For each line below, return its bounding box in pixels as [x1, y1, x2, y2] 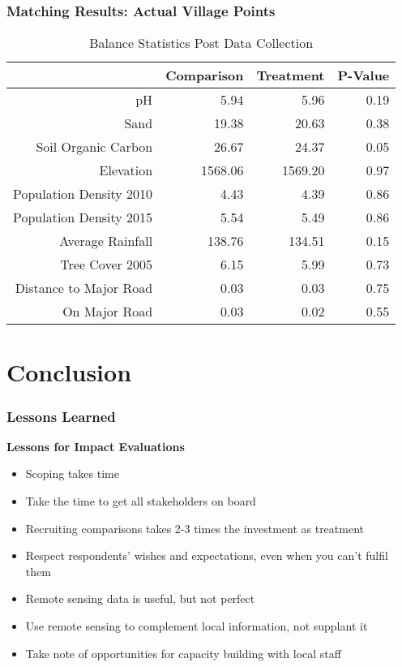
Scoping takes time [25, 465, 119, 482]
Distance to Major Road [15, 278, 153, 298]
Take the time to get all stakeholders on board [25, 493, 256, 509]
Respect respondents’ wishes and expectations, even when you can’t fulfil [25, 547, 388, 564]
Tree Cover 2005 [60, 255, 153, 274]
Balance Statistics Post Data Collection [89, 33, 314, 53]
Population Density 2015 [13, 208, 153, 227]
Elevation [99, 161, 153, 180]
